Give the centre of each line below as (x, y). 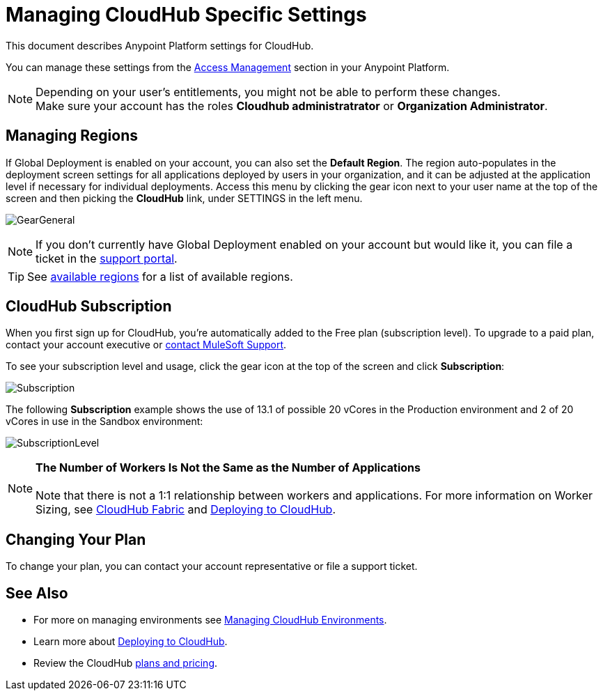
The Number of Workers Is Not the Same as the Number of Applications (228, 468)
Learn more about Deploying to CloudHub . (131, 642)
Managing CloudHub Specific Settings (186, 15)
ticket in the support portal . (107, 258)
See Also (37, 593)
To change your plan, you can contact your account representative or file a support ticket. (212, 566)
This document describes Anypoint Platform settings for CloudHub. (160, 45)
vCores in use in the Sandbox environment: (104, 422)
